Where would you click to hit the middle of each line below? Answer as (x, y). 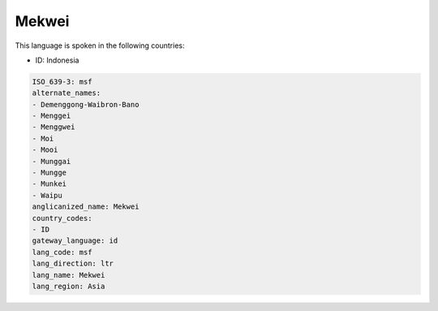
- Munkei (49, 184)
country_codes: (62, 218)
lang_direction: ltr (73, 263)
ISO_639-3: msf (62, 82)
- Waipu (47, 195)
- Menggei (52, 116)
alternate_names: (67, 93)
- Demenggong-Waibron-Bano (86, 104)
